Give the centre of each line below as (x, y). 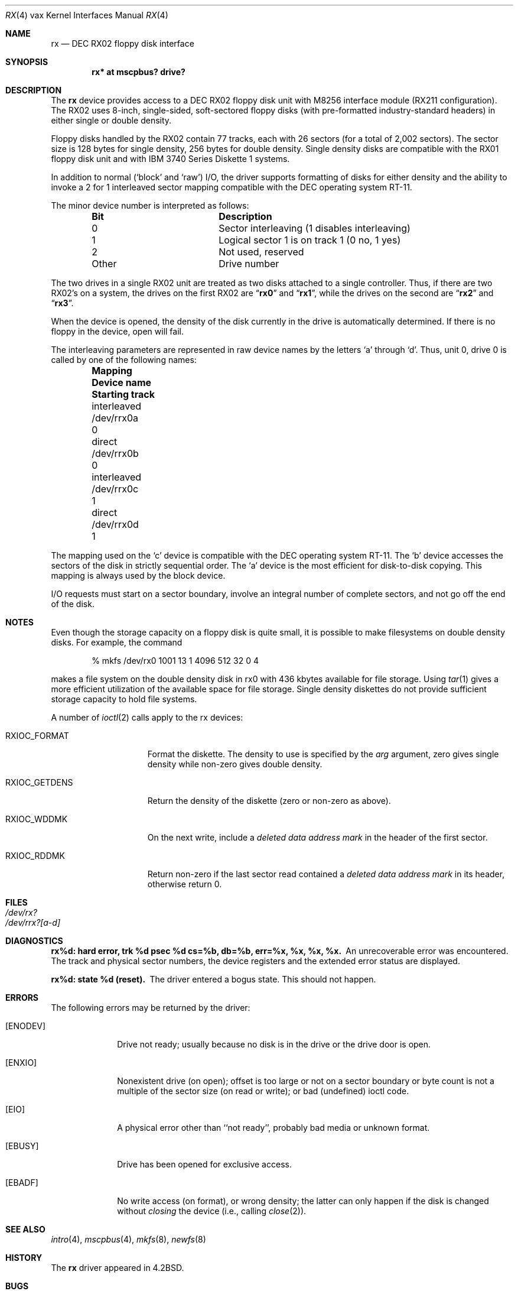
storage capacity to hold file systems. (124, 699)
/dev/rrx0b (115, 453)
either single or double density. (111, 120)
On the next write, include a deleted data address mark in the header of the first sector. (317, 837)
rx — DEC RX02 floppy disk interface (123, 43)
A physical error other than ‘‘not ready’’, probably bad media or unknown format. (273, 1128)
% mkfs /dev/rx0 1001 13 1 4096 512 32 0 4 (175, 661)
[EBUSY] (22, 1146)
